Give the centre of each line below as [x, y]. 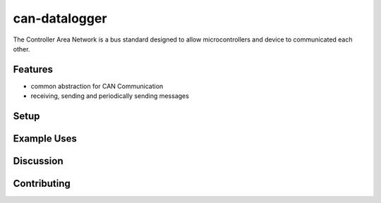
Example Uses [45, 139]
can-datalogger [60, 18]
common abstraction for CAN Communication [97, 86]
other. [22, 49]
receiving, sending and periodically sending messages [110, 96]
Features [33, 69]
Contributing [42, 184]
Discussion [38, 161]
